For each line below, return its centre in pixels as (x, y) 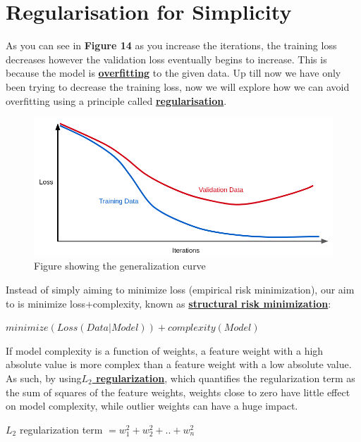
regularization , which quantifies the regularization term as (226, 378)
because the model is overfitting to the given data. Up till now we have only (173, 73)
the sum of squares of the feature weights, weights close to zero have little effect (178, 392)
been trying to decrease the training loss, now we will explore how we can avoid (178, 86)
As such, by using (44, 378)
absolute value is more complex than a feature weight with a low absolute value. (179, 364)
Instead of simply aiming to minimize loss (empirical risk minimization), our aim (180, 289)
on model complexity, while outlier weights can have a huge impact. (152, 406)
